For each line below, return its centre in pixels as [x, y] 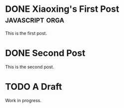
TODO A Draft [34, 87]
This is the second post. [30, 67]
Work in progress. [23, 100]
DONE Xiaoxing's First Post [62, 9]
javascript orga [35, 19]
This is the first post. [26, 33]
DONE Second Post [45, 53]
